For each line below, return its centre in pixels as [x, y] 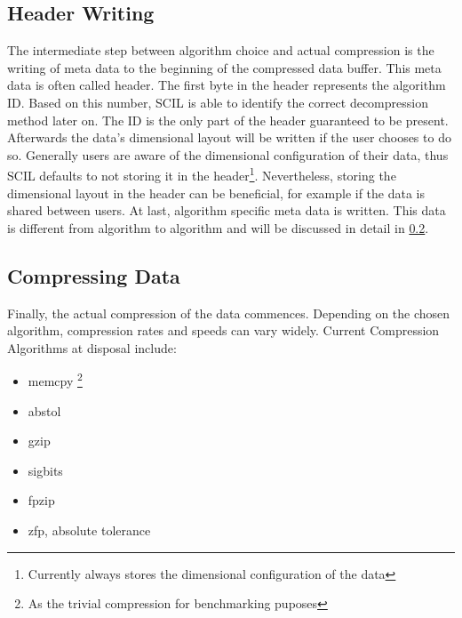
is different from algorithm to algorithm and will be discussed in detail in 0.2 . [218, 227]
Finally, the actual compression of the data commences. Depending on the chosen [229, 313]
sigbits [45, 470]
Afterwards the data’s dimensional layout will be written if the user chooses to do [229, 137]
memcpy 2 [55, 380]
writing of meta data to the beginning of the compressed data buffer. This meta [224, 67]
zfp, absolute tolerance [89, 530]
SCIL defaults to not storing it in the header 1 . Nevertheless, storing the [202, 174]
